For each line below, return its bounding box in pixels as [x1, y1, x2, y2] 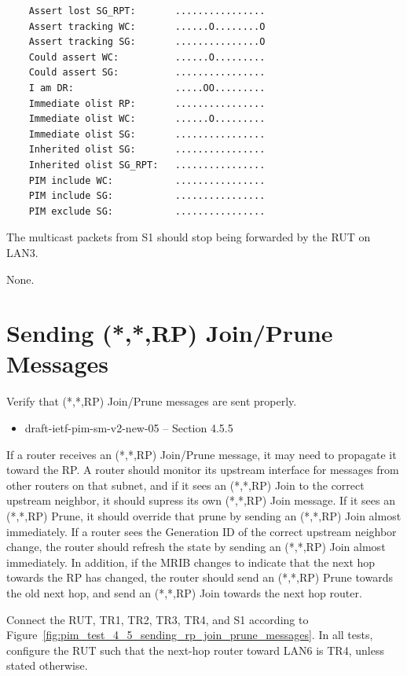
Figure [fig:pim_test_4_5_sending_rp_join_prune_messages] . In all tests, [6, 626, 373, 643]
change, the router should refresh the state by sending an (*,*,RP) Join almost [6, 538, 386, 555]
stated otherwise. [6, 657, 88, 674]
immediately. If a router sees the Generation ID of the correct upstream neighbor [6, 523, 397, 539]
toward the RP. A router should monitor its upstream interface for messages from [6, 461, 399, 478]
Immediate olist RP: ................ [28, 97, 266, 109]
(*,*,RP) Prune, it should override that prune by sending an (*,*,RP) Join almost [6, 507, 401, 524]
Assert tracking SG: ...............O [28, 36, 266, 48]
